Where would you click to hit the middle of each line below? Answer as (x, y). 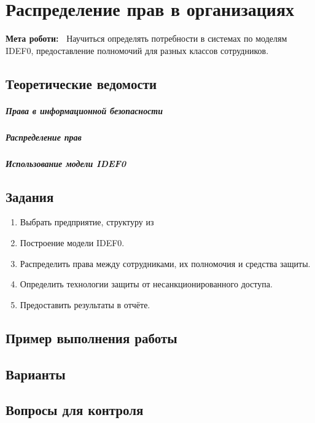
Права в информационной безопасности (84, 110)
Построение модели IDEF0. (72, 243)
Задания (30, 196)
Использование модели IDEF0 (66, 163)
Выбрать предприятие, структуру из (87, 222)
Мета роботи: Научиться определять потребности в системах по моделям (146, 38)
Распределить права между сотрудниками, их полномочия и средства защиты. (165, 263)
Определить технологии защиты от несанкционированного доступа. (146, 284)
